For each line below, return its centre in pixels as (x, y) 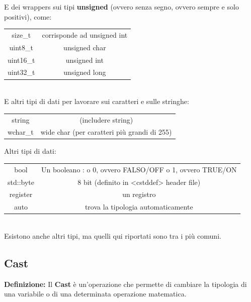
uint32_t (21, 72)
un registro (139, 194)
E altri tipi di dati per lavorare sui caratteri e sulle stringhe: (97, 101)
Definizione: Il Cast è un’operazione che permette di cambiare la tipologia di (125, 284)
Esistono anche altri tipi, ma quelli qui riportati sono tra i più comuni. (113, 236)
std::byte (21, 182)
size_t (21, 34)
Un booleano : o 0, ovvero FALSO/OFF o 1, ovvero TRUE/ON (139, 169)
